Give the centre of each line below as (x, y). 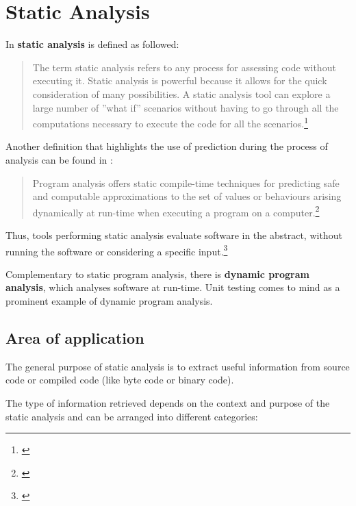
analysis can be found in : (59, 159)
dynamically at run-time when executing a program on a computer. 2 (176, 211)
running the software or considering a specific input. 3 (117, 250)
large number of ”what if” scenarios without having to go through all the (186, 107)
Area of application (75, 337)
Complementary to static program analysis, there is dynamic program (157, 274)
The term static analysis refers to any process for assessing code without (184, 67)
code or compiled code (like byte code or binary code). (120, 380)
